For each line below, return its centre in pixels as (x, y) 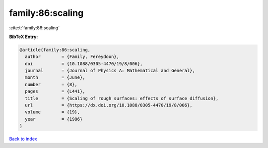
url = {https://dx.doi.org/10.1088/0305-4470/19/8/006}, (109, 105)
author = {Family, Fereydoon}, (72, 57)
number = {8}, (51, 84)
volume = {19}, (53, 112)
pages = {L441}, (55, 91)
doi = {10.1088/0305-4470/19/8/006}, (84, 64)
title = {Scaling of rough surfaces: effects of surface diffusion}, (122, 98)
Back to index (23, 139)
